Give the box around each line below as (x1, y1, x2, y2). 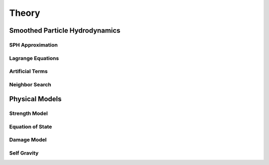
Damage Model (9, 136, 47, 143)
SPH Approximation (9, 41, 58, 48)
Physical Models (9, 95, 62, 104)
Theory (9, 7, 40, 18)
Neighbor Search (9, 81, 52, 88)
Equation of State (9, 123, 52, 130)
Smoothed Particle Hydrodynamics (9, 26, 121, 35)
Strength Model (9, 110, 48, 117)
